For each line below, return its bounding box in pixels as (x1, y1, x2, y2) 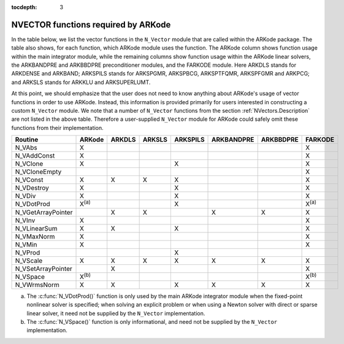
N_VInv (15, 216, 36, 224)
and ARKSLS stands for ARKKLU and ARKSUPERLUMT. (11, 78, 151, 86)
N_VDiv (15, 192, 36, 201)
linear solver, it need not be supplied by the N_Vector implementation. (26, 310, 205, 317)
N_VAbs (15, 143, 38, 152)
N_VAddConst (15, 151, 55, 160)
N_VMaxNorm (15, 232, 55, 240)
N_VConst (15, 175, 44, 184)
